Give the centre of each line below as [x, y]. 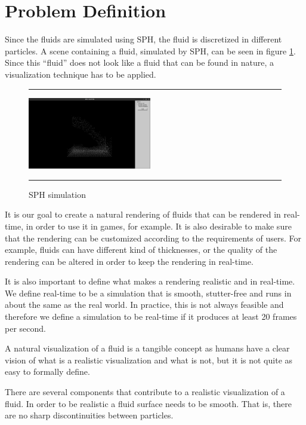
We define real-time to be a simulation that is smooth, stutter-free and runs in [148, 293]
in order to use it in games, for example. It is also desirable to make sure [159, 226]
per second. [25, 328]
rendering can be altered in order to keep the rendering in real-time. [129, 261]
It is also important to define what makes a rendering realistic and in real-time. [150, 281]
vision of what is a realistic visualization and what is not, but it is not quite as [149, 360]
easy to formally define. [47, 372]
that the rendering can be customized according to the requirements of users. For [153, 238]
